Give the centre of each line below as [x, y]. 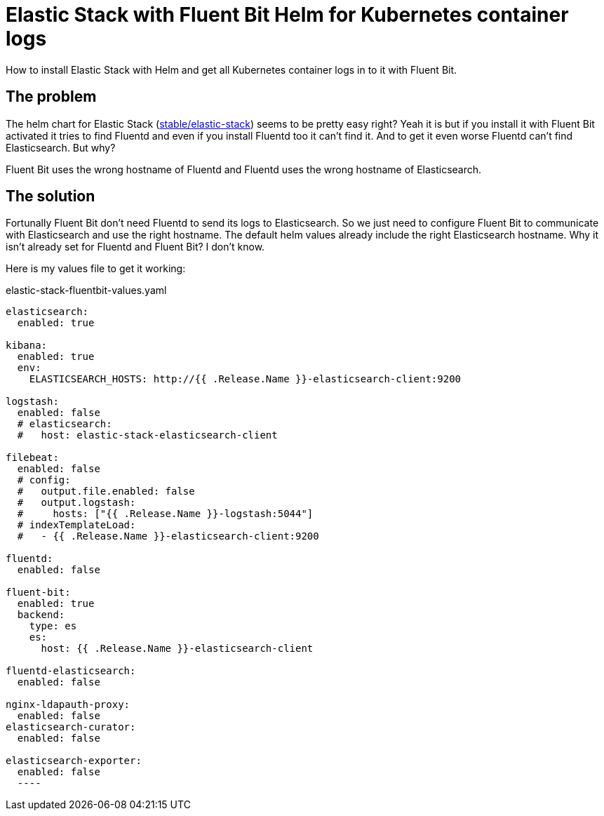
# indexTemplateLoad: [76, 525]
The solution [51, 196]
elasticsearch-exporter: [74, 761]
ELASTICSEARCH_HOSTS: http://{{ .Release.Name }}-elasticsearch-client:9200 [245, 379]
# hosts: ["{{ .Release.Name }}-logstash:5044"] [165, 514]
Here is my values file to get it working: [96, 269]
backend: [41, 615]
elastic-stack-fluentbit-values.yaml [86, 290]
